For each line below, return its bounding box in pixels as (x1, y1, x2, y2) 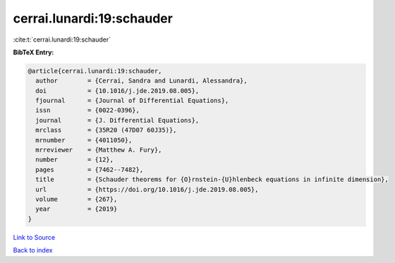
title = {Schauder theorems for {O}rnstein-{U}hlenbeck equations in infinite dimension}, (35, 176, 389, 183)
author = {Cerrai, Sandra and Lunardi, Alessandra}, (35, 77, 248, 85)
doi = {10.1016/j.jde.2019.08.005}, (35, 87, 200, 94)
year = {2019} (35, 205, 118, 213)
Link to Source (13, 233, 56, 241)
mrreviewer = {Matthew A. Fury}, (35, 146, 162, 154)
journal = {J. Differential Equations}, (35, 116, 200, 124)
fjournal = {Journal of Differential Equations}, (35, 97, 229, 105)
